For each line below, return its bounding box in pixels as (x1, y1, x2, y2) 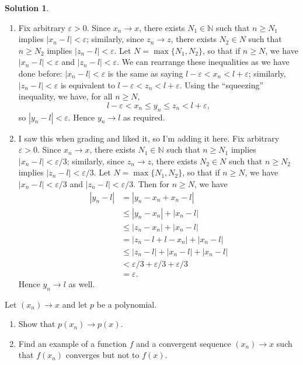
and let (62, 298, 88, 310)
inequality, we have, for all (18, 90, 113, 102)
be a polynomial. (96, 298, 157, 310)
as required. (123, 111, 165, 123)
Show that (18, 318, 55, 330)
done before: (18, 67, 62, 79)
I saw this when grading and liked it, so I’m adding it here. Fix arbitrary (18, 132, 280, 144)
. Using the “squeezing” (179, 78, 264, 91)
